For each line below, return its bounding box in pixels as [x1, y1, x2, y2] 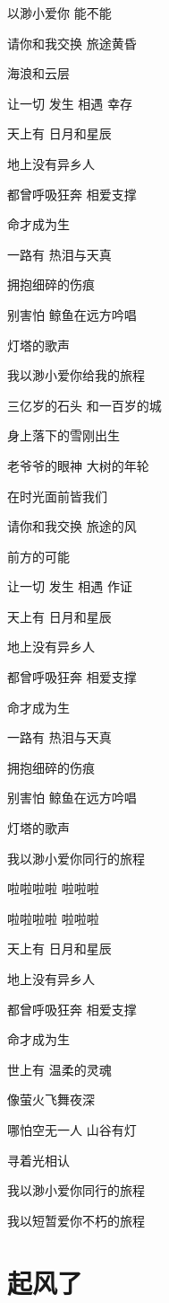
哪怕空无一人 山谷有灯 [7, 1120, 137, 1139]
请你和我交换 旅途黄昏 [7, 33, 137, 52]
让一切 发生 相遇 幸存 [7, 93, 132, 112]
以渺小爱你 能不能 [7, 4, 112, 22]
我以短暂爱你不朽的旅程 [7, 1210, 145, 1229]
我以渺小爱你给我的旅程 [7, 366, 145, 385]
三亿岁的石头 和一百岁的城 [7, 395, 162, 414]
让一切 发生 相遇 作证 [7, 577, 132, 596]
